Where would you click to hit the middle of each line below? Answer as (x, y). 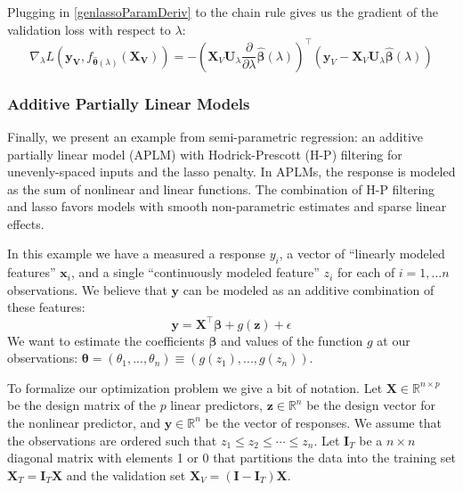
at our (394, 340)
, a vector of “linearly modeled (362, 254)
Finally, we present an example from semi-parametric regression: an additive (215, 136)
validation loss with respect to (89, 29)
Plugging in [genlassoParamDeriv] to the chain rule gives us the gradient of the (223, 12)
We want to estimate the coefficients (106, 340)
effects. (26, 223)
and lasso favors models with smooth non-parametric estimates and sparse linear (227, 206)
